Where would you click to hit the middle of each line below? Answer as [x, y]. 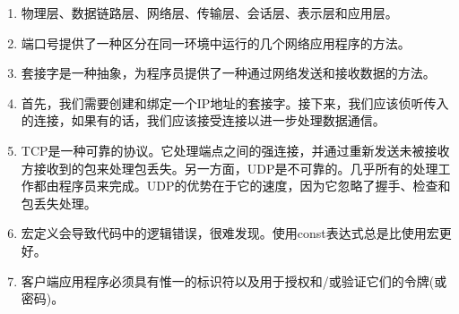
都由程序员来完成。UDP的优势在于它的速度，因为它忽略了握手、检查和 [242, 186]
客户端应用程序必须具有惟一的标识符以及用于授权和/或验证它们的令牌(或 [234, 280]
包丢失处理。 [59, 203]
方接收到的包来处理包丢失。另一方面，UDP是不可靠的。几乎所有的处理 [229, 168]
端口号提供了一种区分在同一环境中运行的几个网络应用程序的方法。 [216, 42]
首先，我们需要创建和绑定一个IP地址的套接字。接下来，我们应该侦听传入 [235, 102]
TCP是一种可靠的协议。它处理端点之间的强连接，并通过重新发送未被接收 [235, 150]
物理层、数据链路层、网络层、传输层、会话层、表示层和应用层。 [209, 13]
